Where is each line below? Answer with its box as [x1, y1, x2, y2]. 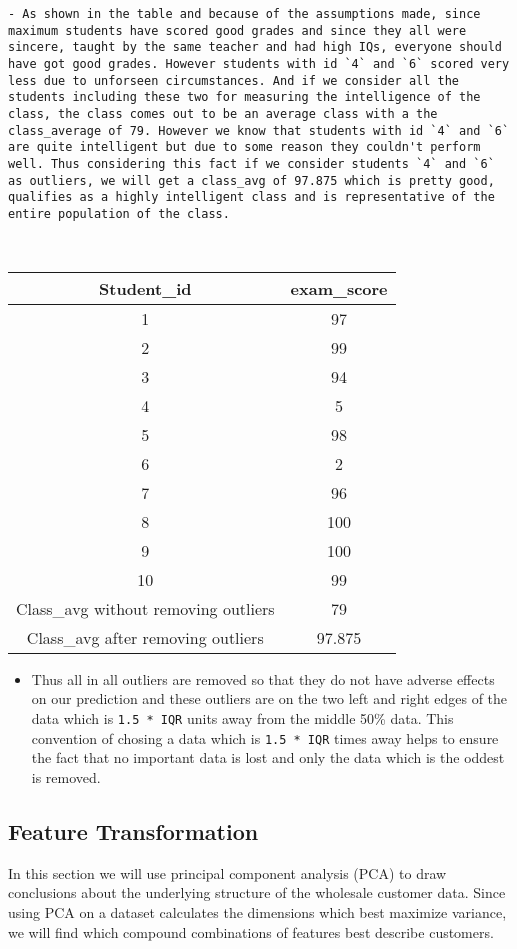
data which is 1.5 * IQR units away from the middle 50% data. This [31, 708, 454, 729]
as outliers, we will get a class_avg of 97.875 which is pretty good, [8, 173, 495, 188]
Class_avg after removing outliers [26, 625, 264, 649]
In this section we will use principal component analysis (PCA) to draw [8, 862, 447, 883]
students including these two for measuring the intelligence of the [8, 90, 481, 105]
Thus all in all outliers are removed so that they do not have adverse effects [31, 668, 495, 689]
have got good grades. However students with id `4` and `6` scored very [8, 56, 510, 71]
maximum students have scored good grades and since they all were [8, 23, 467, 38]
